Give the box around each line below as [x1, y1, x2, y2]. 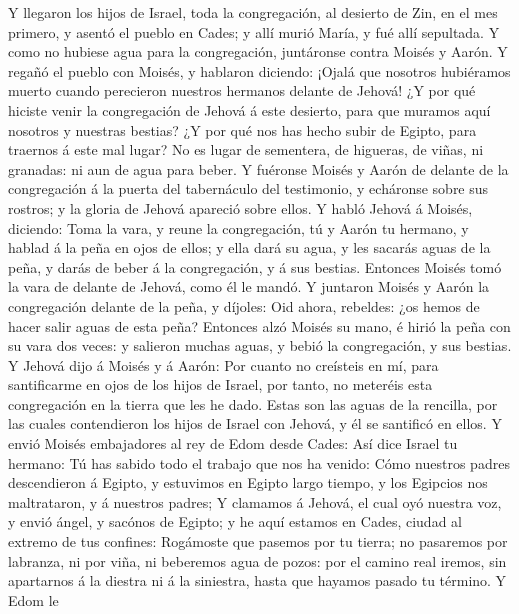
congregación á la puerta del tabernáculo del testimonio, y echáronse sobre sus [8, 178, 489, 199]
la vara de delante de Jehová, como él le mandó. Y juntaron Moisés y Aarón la [8, 276, 490, 297]
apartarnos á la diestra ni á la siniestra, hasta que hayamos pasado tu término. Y [8, 570, 507, 591]
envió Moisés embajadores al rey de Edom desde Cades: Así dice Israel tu [8, 433, 458, 454]
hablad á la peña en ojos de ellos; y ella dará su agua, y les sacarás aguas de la [8, 237, 491, 258]
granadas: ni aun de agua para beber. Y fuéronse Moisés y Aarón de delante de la [8, 158, 509, 179]
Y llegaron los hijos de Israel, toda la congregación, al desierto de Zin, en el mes [8, 2, 498, 22]
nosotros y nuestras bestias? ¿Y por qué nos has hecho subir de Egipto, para [8, 119, 477, 140]
